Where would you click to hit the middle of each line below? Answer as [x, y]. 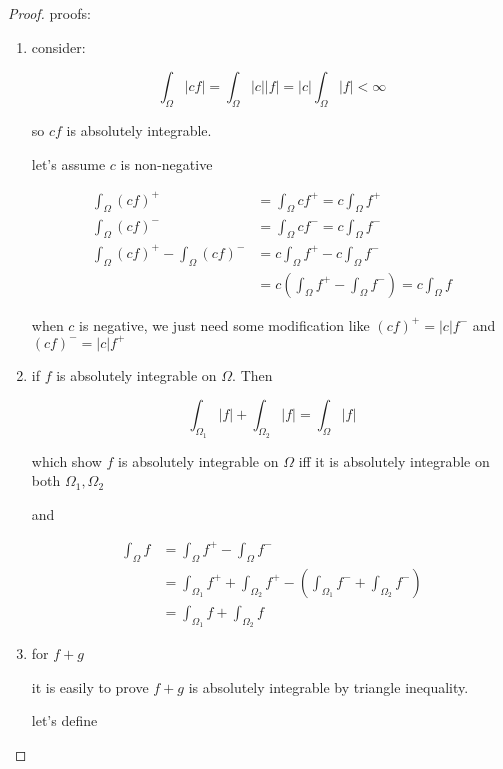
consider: [58, 46]
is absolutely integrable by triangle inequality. [328, 686]
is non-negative [166, 163]
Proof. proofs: [49, 13]
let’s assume [68, 163]
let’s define [64, 720]
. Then [252, 374]
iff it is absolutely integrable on [394, 460]
